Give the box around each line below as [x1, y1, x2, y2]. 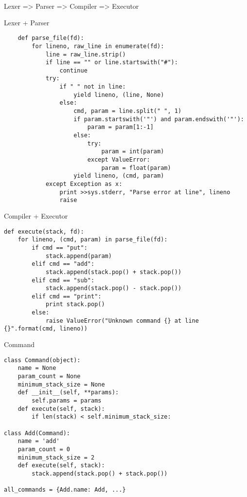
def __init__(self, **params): [18, 389, 119, 396]
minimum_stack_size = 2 [18, 454, 95, 461]
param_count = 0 [18, 445, 71, 453]
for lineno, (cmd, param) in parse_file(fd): [18, 236, 168, 243]
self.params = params [32, 397, 102, 404]
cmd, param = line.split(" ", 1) [73, 108, 182, 115]
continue [59, 67, 88, 74]
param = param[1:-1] [87, 124, 154, 131]
